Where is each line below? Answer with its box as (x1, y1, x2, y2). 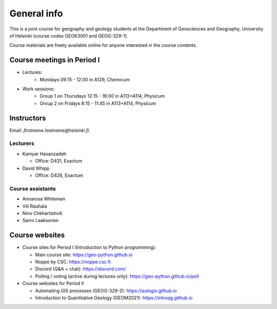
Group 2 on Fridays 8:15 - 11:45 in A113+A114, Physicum (39, 100, 156, 106)
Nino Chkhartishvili (22, 210, 63, 216)
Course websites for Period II (22, 280, 84, 286)
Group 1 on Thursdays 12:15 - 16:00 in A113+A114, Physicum (39, 93, 165, 99)
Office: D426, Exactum (35, 172, 83, 178)
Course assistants (9, 185, 56, 192)
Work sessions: (22, 86, 55, 92)
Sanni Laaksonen (22, 217, 59, 224)
